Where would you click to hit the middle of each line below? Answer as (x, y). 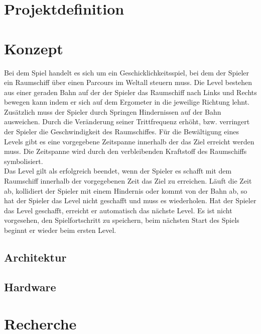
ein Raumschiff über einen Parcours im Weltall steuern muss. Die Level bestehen (128, 82)
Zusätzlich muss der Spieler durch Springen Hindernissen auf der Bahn (113, 111)
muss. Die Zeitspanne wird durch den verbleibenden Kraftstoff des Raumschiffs (125, 151)
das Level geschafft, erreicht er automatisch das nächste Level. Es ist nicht (118, 210)
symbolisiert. (24, 161)
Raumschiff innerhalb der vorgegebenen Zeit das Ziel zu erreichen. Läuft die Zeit (128, 181)
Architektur (35, 257)
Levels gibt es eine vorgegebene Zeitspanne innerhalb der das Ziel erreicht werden (129, 141)
